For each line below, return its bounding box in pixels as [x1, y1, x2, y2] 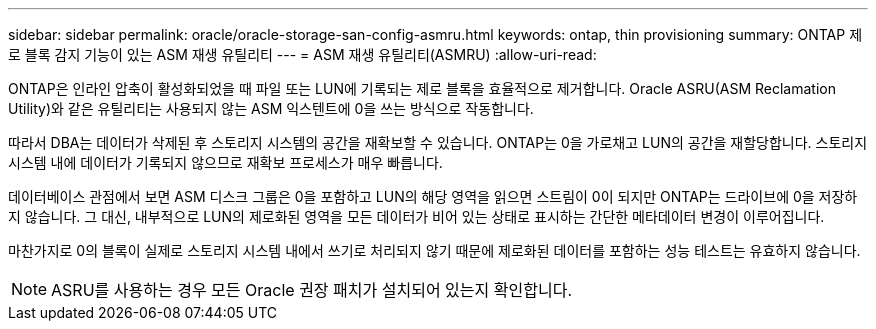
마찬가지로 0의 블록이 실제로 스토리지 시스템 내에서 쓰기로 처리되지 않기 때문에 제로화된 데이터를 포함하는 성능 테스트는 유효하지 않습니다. [8, 242, 861, 259]
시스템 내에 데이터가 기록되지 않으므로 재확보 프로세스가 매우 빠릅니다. [8, 154, 443, 171]
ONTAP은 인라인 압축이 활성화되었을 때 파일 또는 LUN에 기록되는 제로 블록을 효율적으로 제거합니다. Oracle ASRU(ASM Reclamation [8, 80, 836, 97]
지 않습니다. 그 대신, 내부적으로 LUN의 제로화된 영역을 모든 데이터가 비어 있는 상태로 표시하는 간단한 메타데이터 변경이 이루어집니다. [8, 208, 825, 225]
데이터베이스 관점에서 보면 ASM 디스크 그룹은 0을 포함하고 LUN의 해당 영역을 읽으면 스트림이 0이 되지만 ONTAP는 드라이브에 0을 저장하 [8, 188, 858, 205]
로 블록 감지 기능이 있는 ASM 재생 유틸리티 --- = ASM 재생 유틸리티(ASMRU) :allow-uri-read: [8, 46, 597, 63]
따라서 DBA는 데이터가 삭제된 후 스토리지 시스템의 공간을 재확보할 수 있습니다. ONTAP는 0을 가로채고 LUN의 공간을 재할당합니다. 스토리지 [8, 134, 868, 151]
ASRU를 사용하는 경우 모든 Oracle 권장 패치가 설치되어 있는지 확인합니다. [51, 280, 572, 300]
